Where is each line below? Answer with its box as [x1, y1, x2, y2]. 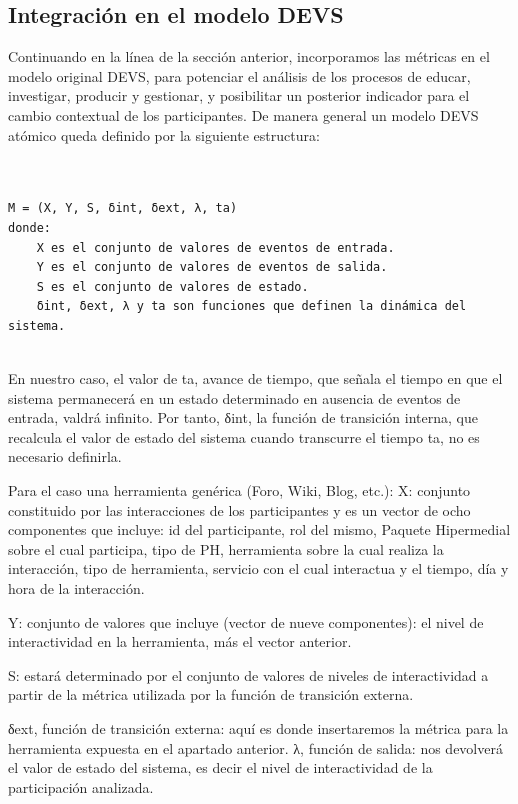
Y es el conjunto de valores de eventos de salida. [36, 260, 388, 275]
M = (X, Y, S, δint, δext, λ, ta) [8, 201, 238, 216]
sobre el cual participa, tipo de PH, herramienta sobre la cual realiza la [8, 538, 444, 559]
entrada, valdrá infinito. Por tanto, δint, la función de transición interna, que [8, 407, 478, 428]
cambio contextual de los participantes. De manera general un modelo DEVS [8, 104, 479, 125]
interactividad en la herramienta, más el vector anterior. [8, 631, 352, 652]
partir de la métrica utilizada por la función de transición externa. [8, 684, 414, 705]
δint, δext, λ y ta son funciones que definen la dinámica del [36, 299, 467, 314]
